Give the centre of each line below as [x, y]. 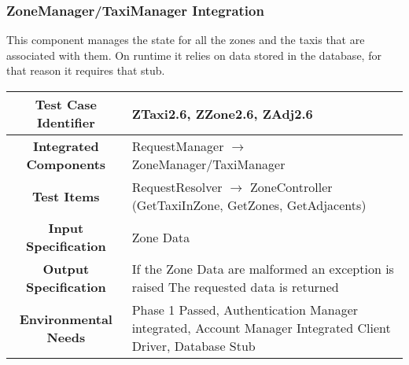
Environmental [66, 319]
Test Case [66, 104]
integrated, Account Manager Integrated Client [261, 328]
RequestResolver [177, 187]
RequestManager [178, 146]
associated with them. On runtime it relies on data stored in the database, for [194, 55]
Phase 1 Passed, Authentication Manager [245, 310]
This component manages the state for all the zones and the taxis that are [186, 40]
